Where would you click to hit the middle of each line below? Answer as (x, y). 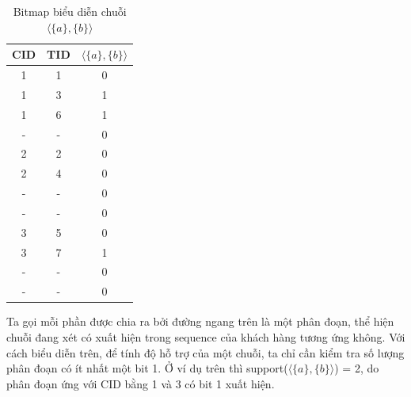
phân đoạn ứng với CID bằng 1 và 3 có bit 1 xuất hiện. (141, 383)
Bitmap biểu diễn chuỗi (70, 11)
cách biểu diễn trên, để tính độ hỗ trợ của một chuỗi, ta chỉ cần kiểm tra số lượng (205, 352)
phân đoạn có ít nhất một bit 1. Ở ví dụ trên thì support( (147, 368)
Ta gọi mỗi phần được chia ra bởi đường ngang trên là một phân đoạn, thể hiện (200, 321)
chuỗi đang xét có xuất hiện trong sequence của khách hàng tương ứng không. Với (206, 337)
